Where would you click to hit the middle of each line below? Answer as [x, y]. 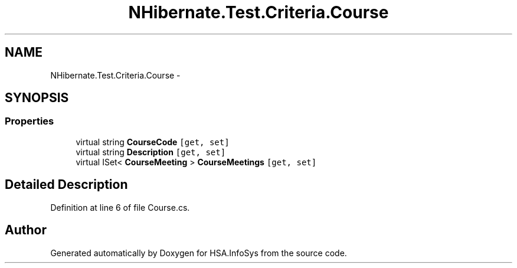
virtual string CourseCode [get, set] [153, 142]
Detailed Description [66, 185]
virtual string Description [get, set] [151, 152]
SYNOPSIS [37, 98]
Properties [30, 121]
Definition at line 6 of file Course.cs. [120, 207]
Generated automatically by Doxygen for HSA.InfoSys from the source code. [199, 253]
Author [26, 230]
